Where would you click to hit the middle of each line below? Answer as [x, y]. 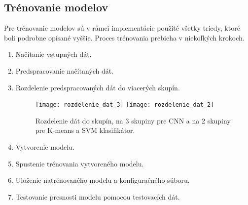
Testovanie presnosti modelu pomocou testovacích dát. [98, 196]
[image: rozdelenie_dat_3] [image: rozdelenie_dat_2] [125, 105]
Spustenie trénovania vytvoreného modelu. [80, 163]
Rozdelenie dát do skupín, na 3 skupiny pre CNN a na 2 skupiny [133, 120]
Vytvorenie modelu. [45, 147]
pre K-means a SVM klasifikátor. [85, 130]
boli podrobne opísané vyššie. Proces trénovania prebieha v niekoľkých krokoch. [124, 37]
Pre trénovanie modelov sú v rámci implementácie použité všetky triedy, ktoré [122, 28]
